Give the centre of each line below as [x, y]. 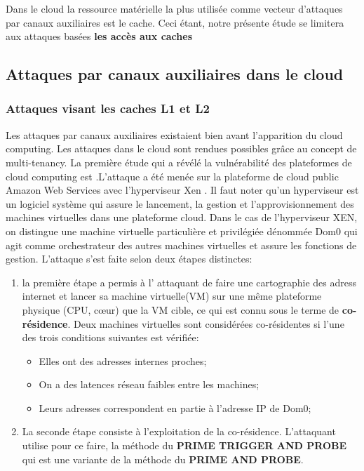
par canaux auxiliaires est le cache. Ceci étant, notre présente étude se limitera [175, 22]
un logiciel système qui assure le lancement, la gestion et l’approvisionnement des [180, 203]
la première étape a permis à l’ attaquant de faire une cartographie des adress [189, 282]
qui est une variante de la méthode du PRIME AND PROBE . [163, 459]
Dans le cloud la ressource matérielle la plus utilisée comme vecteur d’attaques [174, 8]
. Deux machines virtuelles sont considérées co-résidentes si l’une [206, 323]
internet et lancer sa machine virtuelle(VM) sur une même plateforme [172, 296]
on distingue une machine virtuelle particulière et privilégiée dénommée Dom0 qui [182, 231]
